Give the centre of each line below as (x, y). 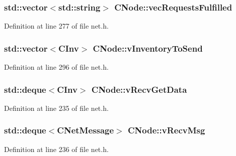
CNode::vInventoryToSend (148, 48)
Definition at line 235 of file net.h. (56, 108)
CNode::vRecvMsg (166, 130)
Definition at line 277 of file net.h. (56, 26)
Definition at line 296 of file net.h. (56, 67)
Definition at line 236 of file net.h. (56, 149)
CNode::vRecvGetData (139, 89)
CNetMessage (86, 130)
